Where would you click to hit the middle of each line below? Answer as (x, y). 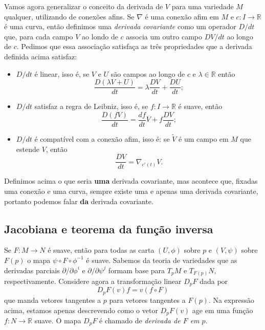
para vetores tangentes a (147, 300)
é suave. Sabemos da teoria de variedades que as (162, 260)
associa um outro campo (164, 36)
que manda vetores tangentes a (53, 300)
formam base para (137, 270)
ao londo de (100, 36)
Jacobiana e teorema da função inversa (109, 228)
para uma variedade (203, 6)
